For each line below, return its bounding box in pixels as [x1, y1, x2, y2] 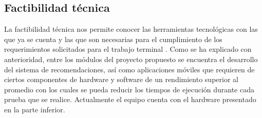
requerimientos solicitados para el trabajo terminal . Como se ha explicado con [4, 44, 252, 54]
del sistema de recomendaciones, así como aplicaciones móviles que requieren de [4, 64, 255, 74]
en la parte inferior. [4, 104, 65, 114]
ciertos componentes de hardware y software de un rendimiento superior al [4, 74, 238, 85]
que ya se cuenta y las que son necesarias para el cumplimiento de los [4, 33, 222, 44]
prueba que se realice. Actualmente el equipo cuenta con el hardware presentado [4, 94, 256, 105]
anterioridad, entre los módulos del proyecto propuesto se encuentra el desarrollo [4, 53, 258, 64]
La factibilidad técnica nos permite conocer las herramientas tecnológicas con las [4, 24, 258, 34]
